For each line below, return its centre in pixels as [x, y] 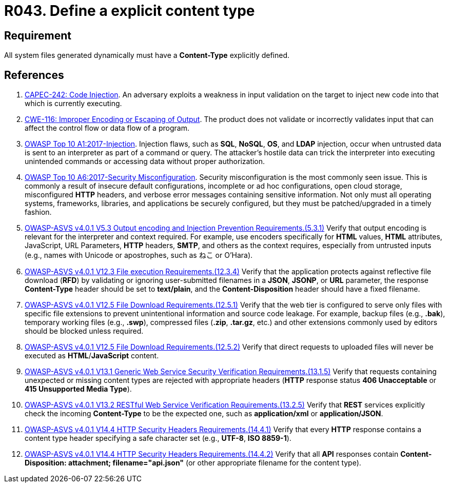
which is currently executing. [73, 104]
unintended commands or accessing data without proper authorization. [145, 161]
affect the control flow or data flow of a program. [107, 128]
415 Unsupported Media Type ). [78, 389]
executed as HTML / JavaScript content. [92, 356]
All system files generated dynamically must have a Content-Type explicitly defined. [147, 55]
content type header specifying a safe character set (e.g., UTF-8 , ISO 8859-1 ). [158, 438]
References [34, 75]
